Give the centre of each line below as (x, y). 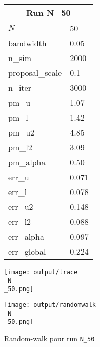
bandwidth (27, 43)
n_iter (20, 88)
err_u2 (21, 207)
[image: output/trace (41, 272)
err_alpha (26, 236)
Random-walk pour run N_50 (49, 338)
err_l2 (20, 221)
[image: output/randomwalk (50, 305)
